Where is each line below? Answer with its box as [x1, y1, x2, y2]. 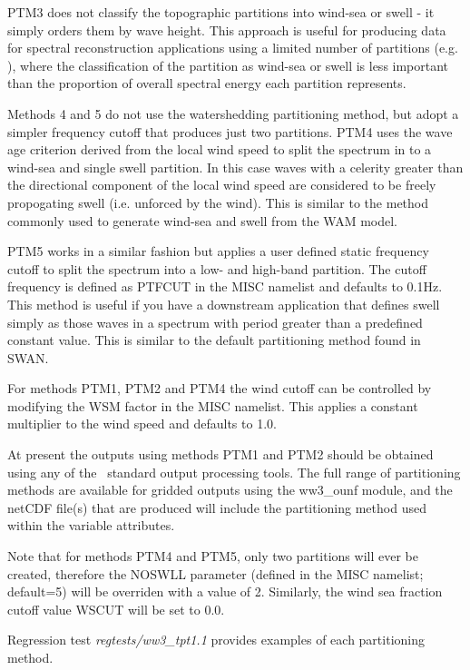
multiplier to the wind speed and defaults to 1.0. [7, 414, 277, 433]
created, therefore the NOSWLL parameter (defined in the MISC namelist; [7, 564, 424, 583]
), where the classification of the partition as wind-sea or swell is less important [7, 55, 449, 74]
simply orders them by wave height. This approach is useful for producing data [7, 20, 446, 39]
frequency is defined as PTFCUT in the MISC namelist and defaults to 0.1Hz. [7, 277, 443, 296]
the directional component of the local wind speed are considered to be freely [7, 175, 436, 194]
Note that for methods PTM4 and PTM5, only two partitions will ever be [7, 547, 418, 566]
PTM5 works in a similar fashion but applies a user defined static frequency [7, 241, 429, 261]
